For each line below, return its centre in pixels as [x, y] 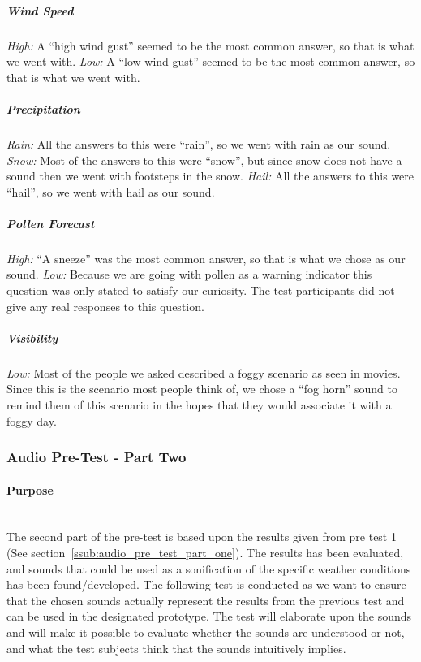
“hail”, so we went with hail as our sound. [111, 191]
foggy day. [32, 420]
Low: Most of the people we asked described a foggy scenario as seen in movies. [204, 372]
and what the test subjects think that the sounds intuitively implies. [176, 648]
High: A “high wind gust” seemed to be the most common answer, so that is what [210, 45]
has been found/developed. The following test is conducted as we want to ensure [206, 584]
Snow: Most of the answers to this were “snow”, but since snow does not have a [204, 160]
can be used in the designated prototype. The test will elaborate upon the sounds [209, 616]
